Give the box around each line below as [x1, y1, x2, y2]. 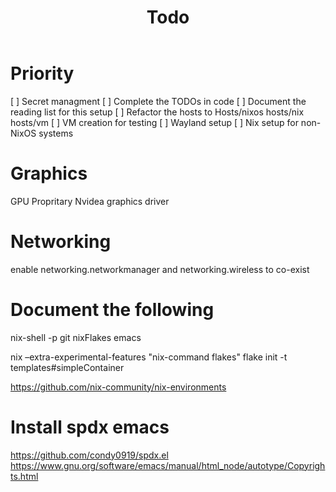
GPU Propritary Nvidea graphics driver [10, 195, 170, 207]
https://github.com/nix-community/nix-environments [10, 381, 227, 393]
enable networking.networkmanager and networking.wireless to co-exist [10, 263, 310, 275]
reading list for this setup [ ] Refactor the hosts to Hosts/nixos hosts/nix [10, 106, 305, 118]
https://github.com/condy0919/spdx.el [10, 449, 169, 461]
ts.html [10, 470, 39, 482]
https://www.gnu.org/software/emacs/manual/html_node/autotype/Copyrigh [10, 459, 326, 471]
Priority [10, 62, 75, 85]
